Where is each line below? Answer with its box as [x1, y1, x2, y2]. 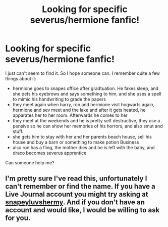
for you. [5, 214, 31, 222]
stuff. [12, 128, 24, 134]
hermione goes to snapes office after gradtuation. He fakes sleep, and [12, 85, 159, 92]
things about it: [5, 75, 37, 81]
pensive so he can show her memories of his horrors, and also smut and [12, 123, 163, 129]
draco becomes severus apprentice [12, 150, 87, 156]
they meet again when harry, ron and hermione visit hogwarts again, [12, 101, 155, 107]
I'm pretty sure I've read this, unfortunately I [5, 174, 147, 183]
